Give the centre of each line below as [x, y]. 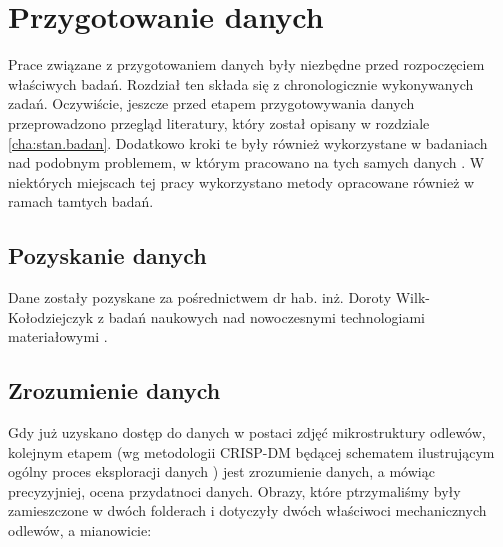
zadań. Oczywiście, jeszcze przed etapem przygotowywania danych [211, 103]
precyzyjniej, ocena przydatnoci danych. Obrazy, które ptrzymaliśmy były [234, 490]
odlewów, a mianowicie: [80, 530]
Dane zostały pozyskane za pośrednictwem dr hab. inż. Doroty [200, 297]
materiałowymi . [58, 336]
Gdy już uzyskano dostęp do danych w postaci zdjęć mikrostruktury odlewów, [247, 432]
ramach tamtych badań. [81, 201]
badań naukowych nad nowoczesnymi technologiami [266, 316]
